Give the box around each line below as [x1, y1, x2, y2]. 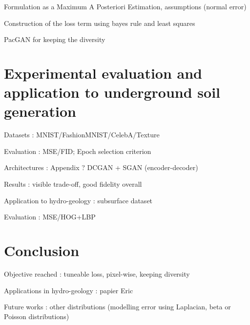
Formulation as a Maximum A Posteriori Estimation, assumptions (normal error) [4, 1, 247, 11]
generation [4, 101, 76, 121]
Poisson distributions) [4, 311, 69, 321]
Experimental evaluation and [4, 63, 203, 83]
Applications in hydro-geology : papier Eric [4, 285, 133, 295]
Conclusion [4, 240, 80, 260]
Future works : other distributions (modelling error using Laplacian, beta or [4, 302, 231, 312]
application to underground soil [4, 82, 221, 102]
